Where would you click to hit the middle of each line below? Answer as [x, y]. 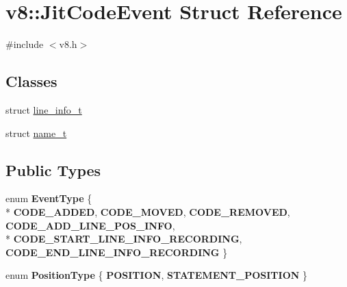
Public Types [53, 170]
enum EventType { [49, 198]
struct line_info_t [44, 109]
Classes [31, 81]
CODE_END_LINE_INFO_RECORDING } [117, 252]
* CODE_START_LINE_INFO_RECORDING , [124, 239]
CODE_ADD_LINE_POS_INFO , [90, 225]
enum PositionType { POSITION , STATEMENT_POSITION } [157, 275]
